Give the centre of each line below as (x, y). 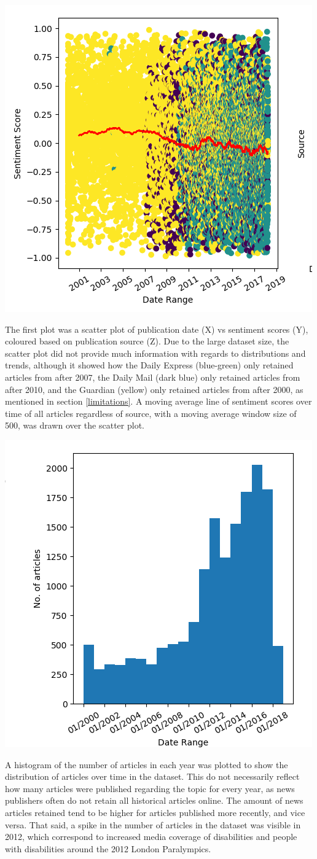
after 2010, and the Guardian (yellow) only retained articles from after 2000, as (154, 389)
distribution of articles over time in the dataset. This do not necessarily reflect (152, 776)
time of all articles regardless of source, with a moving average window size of (151, 413)
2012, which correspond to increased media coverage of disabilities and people (151, 837)
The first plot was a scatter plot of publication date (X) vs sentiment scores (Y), (157, 329)
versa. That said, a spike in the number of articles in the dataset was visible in (153, 824)
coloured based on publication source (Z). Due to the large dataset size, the (147, 341)
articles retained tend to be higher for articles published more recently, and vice (155, 812)
